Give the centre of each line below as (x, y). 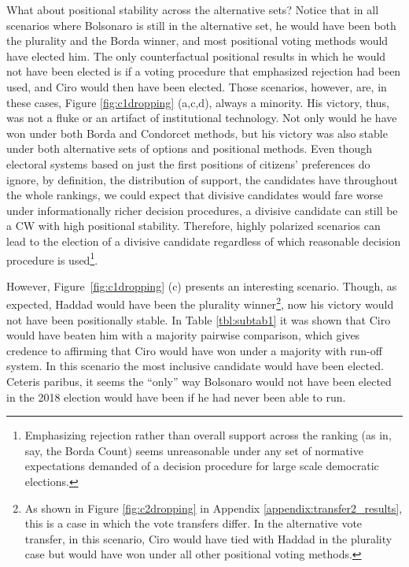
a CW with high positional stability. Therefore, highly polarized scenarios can (193, 226)
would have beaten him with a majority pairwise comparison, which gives (183, 335)
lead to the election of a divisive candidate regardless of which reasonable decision (204, 241)
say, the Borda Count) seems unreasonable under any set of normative (194, 450)
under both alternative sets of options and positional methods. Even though (190, 148)
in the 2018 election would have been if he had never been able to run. (176, 397)
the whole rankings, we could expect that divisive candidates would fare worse (195, 195)
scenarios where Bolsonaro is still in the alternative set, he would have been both (201, 25)
